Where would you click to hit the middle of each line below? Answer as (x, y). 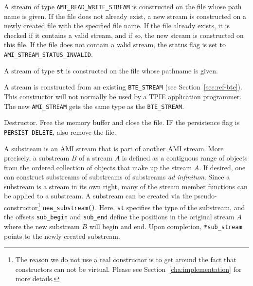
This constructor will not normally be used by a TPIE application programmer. (123, 96)
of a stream (96, 158)
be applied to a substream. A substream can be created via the (98, 196)
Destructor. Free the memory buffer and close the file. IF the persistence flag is (122, 122)
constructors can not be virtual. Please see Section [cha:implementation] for (128, 269)
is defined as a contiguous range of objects (185, 158)
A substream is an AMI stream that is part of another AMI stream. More (114, 148)
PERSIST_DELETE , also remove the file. (60, 132)
